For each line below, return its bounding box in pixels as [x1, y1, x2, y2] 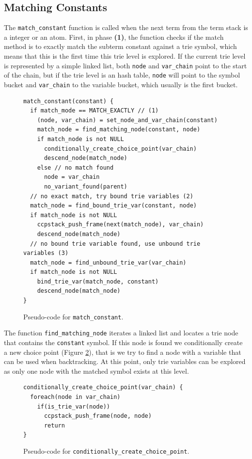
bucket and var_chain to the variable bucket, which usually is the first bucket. [4, 79, 238, 89]
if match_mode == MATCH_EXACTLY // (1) [30, 107, 159, 114]
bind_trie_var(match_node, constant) [37, 278, 159, 285]
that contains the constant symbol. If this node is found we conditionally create [4, 337, 243, 347]
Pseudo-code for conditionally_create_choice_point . [23, 445, 189, 456]
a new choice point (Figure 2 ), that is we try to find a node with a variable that [4, 347, 241, 357]
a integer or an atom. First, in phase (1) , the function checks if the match [4, 32, 224, 42]
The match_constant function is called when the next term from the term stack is [4, 22, 248, 32]
